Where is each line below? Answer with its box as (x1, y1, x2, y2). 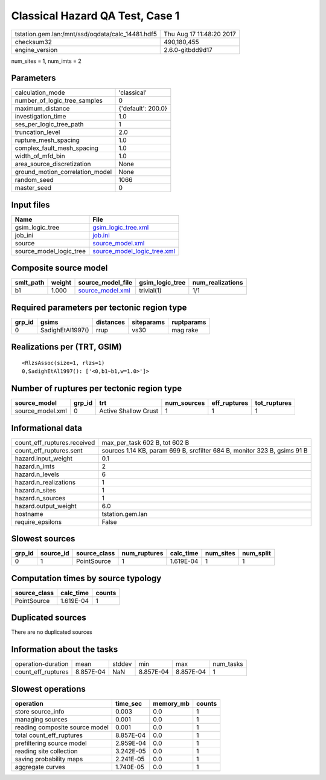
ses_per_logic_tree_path (14, 120, 84, 129)
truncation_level (14, 128, 60, 137)
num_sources (165, 399, 205, 407)
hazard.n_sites (14, 486, 57, 494)
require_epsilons (14, 517, 62, 526)
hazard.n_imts (14, 462, 55, 471)
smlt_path (14, 279, 45, 287)
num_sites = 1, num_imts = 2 (11, 57, 81, 65)
